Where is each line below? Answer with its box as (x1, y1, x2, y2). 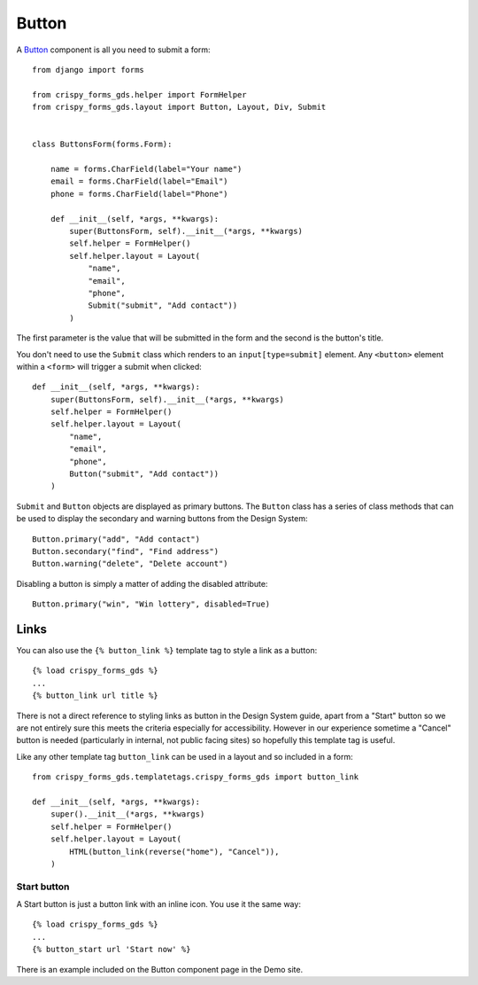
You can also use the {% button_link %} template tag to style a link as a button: (16, 645, 318, 656)
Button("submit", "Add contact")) (69, 469, 220, 479)
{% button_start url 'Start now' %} (32, 944, 191, 955)
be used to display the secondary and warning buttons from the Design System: (16, 513, 308, 524)
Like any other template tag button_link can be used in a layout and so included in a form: (16, 751, 353, 762)
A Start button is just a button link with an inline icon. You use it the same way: (16, 899, 301, 910)
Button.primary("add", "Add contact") (32, 534, 201, 544)
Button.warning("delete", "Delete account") (32, 559, 229, 569)
